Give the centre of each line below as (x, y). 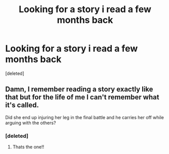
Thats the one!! (28, 147)
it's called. (22, 105)
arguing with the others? (31, 123)
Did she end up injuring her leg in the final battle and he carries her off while (85, 117)
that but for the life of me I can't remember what (82, 97)
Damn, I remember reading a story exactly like (79, 89)
